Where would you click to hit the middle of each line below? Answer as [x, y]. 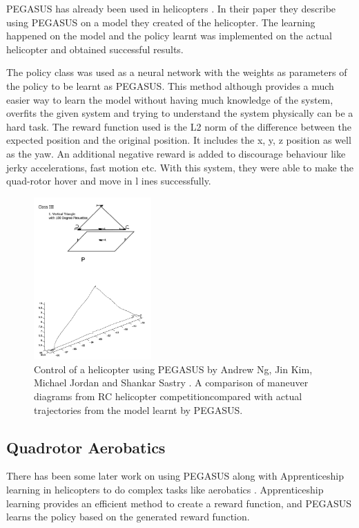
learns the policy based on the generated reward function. [128, 517]
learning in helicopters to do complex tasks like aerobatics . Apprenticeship [165, 489]
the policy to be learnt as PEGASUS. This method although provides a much [170, 85]
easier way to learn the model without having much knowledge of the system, [170, 99]
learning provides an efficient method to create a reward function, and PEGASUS [179, 503]
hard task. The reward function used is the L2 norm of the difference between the [179, 126]
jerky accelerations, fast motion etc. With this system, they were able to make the [180, 167]
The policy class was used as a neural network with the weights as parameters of [177, 72]
